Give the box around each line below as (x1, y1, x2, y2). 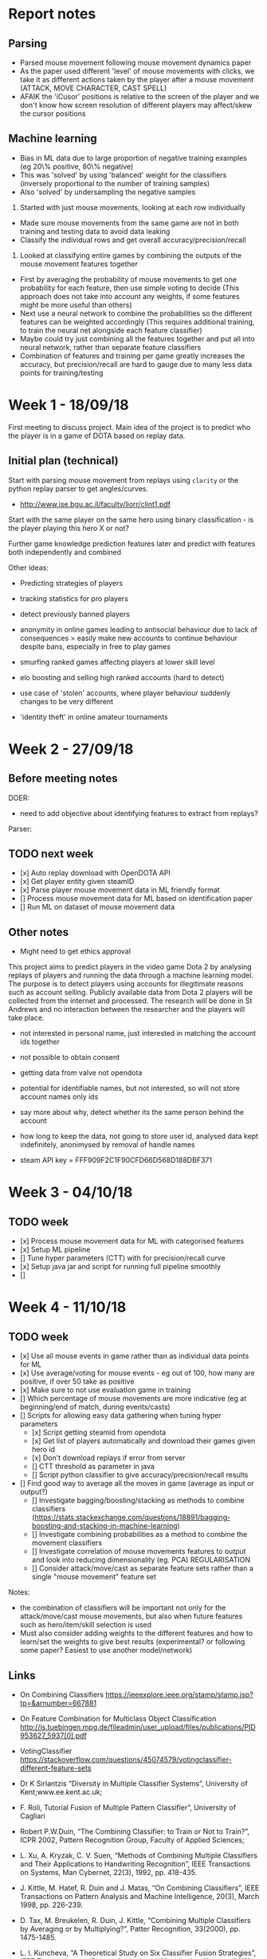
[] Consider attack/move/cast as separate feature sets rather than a (31, 1563, 253, 1573)
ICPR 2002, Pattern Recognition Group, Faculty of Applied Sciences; (19, 1835, 245, 1845)
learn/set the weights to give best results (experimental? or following (19, 1637, 245, 1646)
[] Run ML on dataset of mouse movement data (19, 902, 175, 912)
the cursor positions (19, 109, 86, 118)
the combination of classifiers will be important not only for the (19, 1603, 226, 1613)
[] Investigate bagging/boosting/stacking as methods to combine (31, 1495, 245, 1505)
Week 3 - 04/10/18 (8, 1184, 133, 1201)
